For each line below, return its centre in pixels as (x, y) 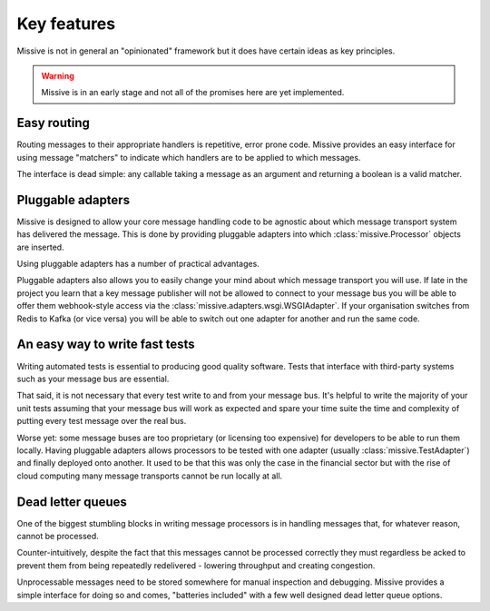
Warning (58, 75)
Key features (66, 24)
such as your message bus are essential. (93, 379)
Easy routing (54, 123)
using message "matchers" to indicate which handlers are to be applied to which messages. (189, 157)
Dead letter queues (72, 502)
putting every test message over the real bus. (102, 421)
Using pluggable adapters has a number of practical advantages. (138, 264)
